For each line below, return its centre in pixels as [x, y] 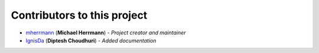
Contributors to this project [79, 15]
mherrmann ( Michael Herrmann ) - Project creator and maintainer [106, 33]
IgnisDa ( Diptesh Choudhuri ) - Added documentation [91, 40]
